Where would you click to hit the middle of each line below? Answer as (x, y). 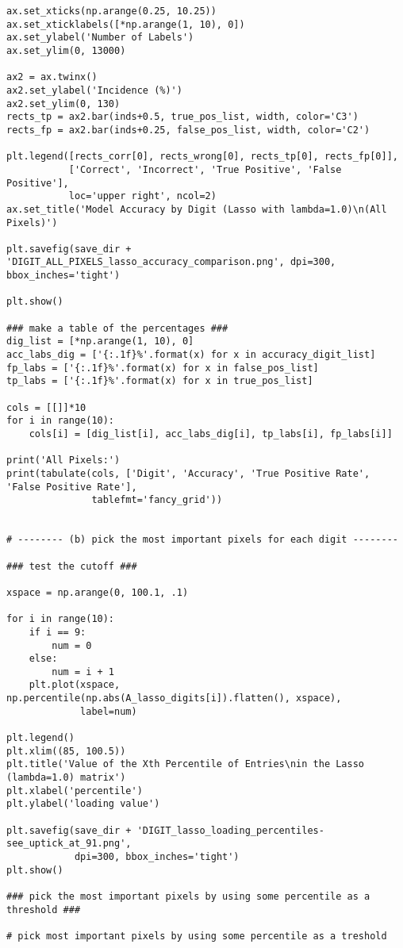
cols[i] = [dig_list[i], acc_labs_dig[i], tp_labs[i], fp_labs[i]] (211, 434)
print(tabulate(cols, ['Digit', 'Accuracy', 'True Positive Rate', (188, 473)
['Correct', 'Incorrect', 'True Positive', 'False (205, 169)
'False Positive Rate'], (72, 487)
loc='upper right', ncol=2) (142, 196)
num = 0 (72, 645)
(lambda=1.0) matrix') (66, 778)
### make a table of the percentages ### (117, 328)
